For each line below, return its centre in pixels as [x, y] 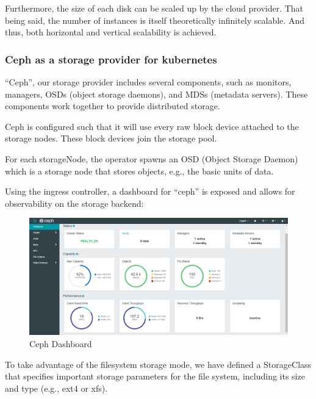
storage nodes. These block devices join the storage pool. [111, 138]
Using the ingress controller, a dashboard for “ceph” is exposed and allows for [150, 191]
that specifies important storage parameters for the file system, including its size [155, 376]
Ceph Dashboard [61, 344]
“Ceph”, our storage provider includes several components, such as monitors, [148, 82]
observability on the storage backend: [74, 203]
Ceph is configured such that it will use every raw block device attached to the [152, 126]
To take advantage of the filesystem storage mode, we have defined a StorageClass [158, 364]
